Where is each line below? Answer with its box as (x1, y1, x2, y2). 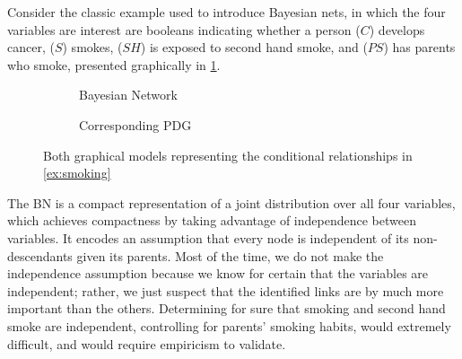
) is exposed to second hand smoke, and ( (140, 38, 368, 57)
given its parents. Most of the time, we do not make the (76, 246, 384, 265)
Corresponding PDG (79, 115, 192, 134)
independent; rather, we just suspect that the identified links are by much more (7, 281, 444, 300)
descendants (7, 246, 73, 265)
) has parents (383, 38, 456, 57)
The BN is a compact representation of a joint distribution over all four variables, (7, 193, 456, 212)
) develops (369, 20, 425, 39)
